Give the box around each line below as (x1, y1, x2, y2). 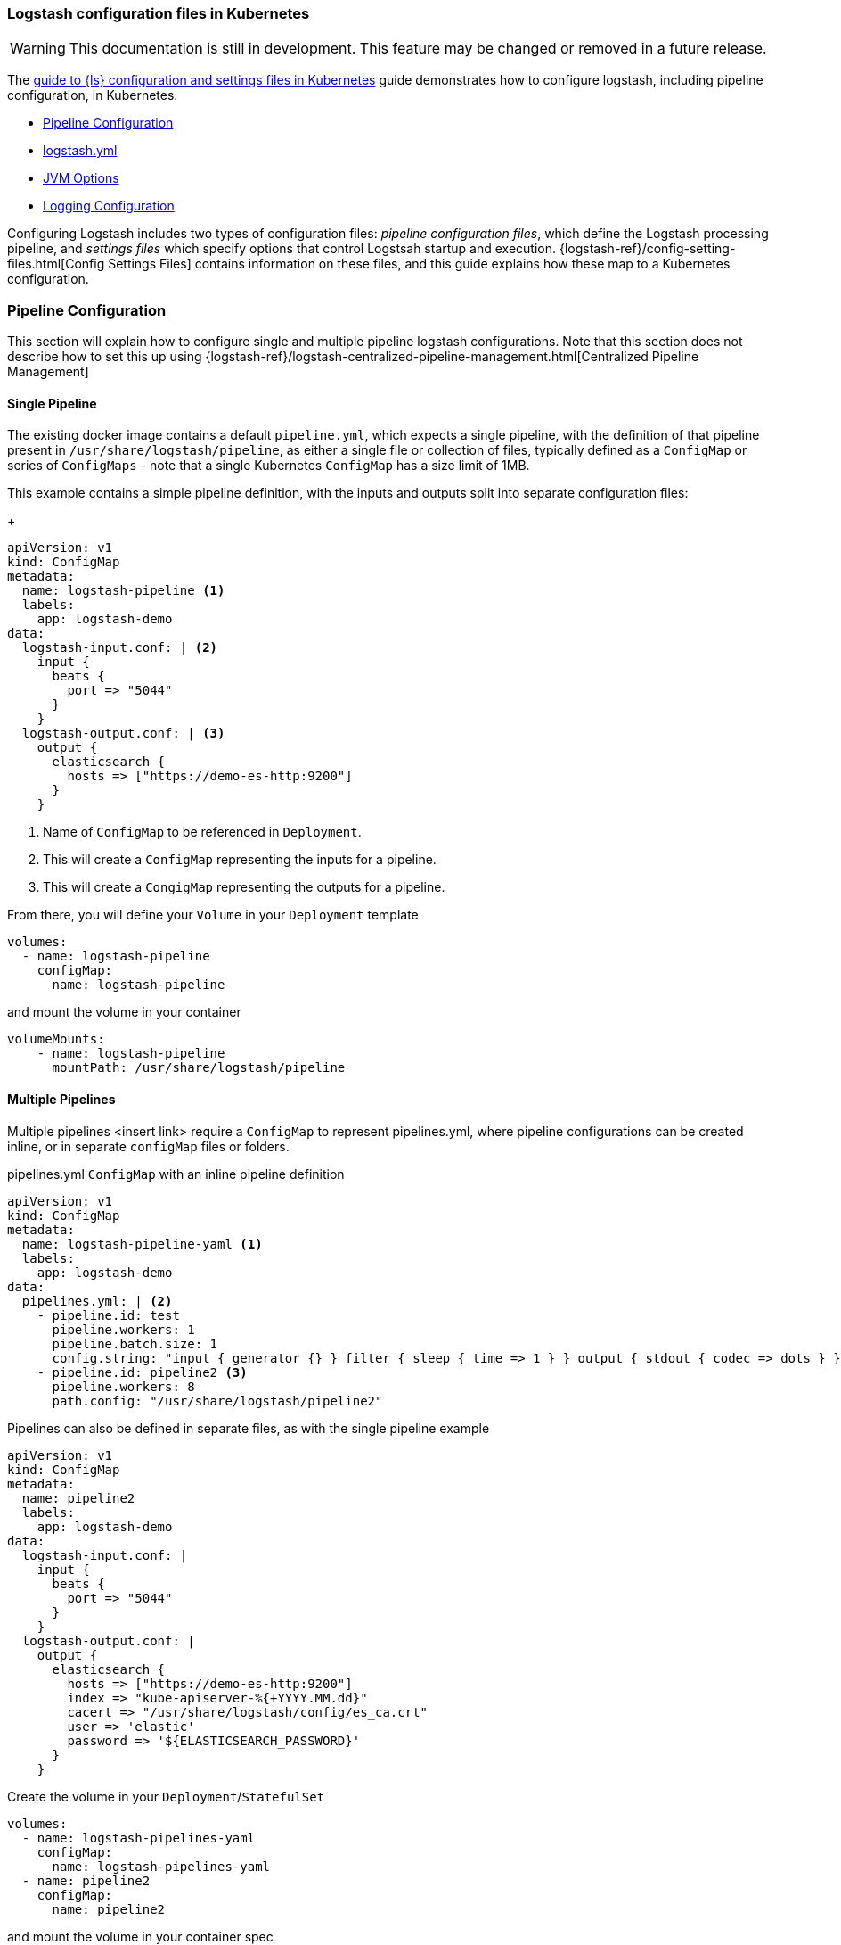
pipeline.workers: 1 (52, 1322, 195, 1337)
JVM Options (43, 170, 119, 186)
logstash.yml (43, 143, 118, 159)
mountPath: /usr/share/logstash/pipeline (52, 1060, 346, 1076)
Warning (10, 39, 66, 58)
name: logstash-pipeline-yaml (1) (21, 1236, 263, 1251)
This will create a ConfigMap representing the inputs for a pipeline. (43, 852, 437, 868)
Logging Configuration (43, 198, 175, 214)
